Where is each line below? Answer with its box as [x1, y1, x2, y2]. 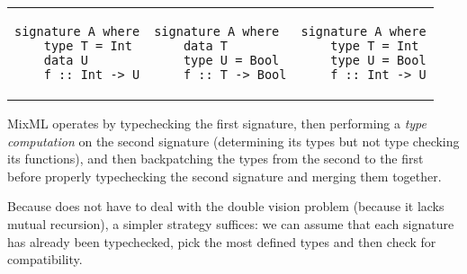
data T [183, 39, 229, 53]
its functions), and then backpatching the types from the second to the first [7, 149, 424, 168]
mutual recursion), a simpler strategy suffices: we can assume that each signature [7, 214, 454, 233]
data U [43, 53, 88, 67]
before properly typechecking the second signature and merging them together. [7, 166, 442, 185]
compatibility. [7, 250, 83, 269]
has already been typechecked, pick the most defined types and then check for [7, 232, 436, 251]
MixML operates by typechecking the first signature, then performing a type [7, 114, 427, 132]
